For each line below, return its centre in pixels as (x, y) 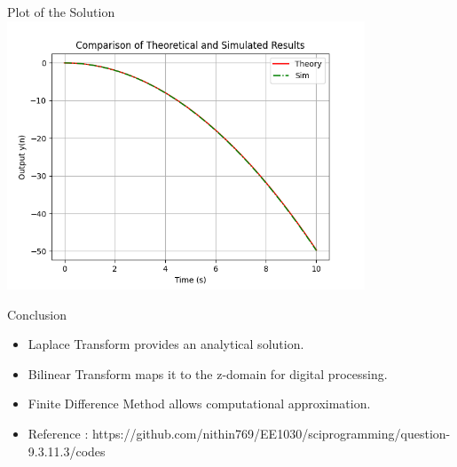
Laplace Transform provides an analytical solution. (166, 344)
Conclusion (37, 314)
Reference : (58, 433)
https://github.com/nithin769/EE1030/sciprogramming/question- (271, 433)
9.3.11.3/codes (67, 451)
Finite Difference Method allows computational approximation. (199, 404)
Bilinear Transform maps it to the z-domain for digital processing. (208, 373)
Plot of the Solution (61, 12)
